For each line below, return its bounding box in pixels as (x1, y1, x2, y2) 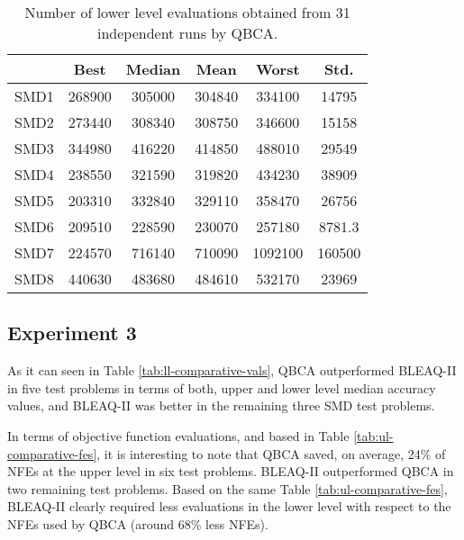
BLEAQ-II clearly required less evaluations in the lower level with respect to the (7, 497, 451, 516)
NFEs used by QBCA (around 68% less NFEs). (7, 514, 268, 533)
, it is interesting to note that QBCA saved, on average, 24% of (96, 444, 446, 463)
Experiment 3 (7, 319, 137, 346)
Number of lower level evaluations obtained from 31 (24, 2, 350, 22)
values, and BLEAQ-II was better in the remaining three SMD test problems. (7, 396, 435, 415)
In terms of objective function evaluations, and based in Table (7, 426, 350, 445)
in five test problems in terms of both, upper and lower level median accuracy (7, 378, 436, 397)
